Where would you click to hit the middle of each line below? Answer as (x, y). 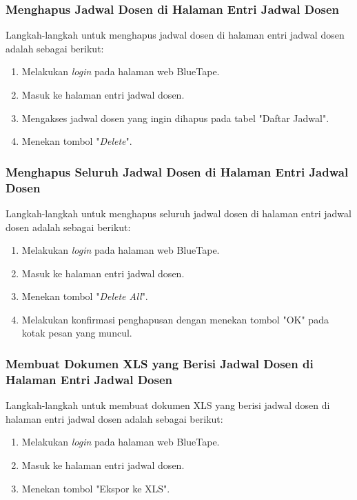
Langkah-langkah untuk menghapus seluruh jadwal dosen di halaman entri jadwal (178, 213)
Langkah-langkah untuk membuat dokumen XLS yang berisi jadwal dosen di (168, 405)
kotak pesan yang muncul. (77, 333)
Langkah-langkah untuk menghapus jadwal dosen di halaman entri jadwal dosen (175, 35)
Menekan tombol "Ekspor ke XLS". (96, 488)
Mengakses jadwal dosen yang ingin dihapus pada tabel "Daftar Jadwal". (175, 118)
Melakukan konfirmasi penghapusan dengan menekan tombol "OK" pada (175, 319)
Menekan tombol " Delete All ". (85, 296)
